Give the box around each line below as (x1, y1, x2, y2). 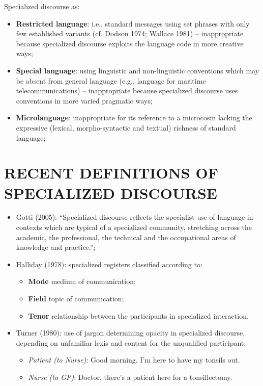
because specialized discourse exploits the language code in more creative (16, 38, 244, 48)
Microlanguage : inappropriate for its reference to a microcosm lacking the (16, 112, 252, 123)
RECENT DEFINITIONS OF (4, 162, 218, 183)
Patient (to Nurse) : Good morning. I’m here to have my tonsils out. (28, 354, 240, 365)
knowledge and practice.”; (16, 242, 96, 252)
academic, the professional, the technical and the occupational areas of (16, 231, 236, 242)
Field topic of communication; (28, 293, 124, 303)
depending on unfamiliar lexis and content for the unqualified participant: (16, 337, 246, 348)
